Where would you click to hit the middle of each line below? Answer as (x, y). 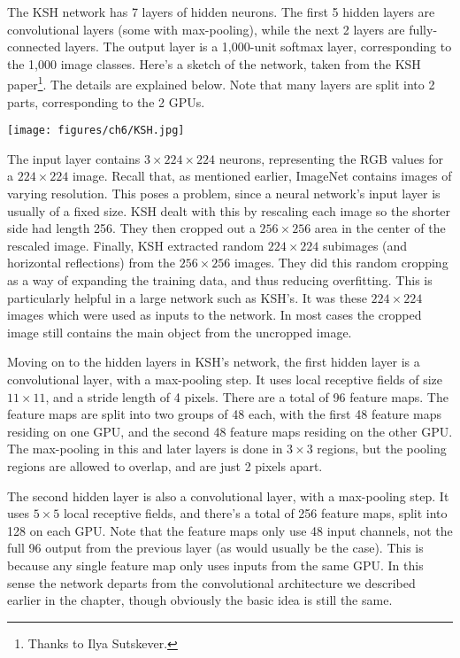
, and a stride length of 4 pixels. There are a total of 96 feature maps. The (247, 396)
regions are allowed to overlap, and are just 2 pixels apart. (165, 465)
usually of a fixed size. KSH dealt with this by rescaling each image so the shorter (229, 210)
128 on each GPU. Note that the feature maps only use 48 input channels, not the (230, 530)
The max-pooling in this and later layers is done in (145, 449)
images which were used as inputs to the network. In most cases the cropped (215, 315)
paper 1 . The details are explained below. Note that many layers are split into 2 (221, 83)
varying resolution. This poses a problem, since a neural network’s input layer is (224, 194)
